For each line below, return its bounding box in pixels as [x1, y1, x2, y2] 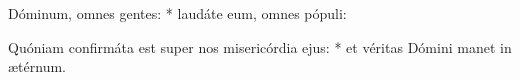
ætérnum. [8, 56, 66, 77]
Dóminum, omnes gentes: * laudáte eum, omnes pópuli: [8, 3, 347, 23]
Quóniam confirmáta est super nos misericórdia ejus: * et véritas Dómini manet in [8, 36, 512, 57]
